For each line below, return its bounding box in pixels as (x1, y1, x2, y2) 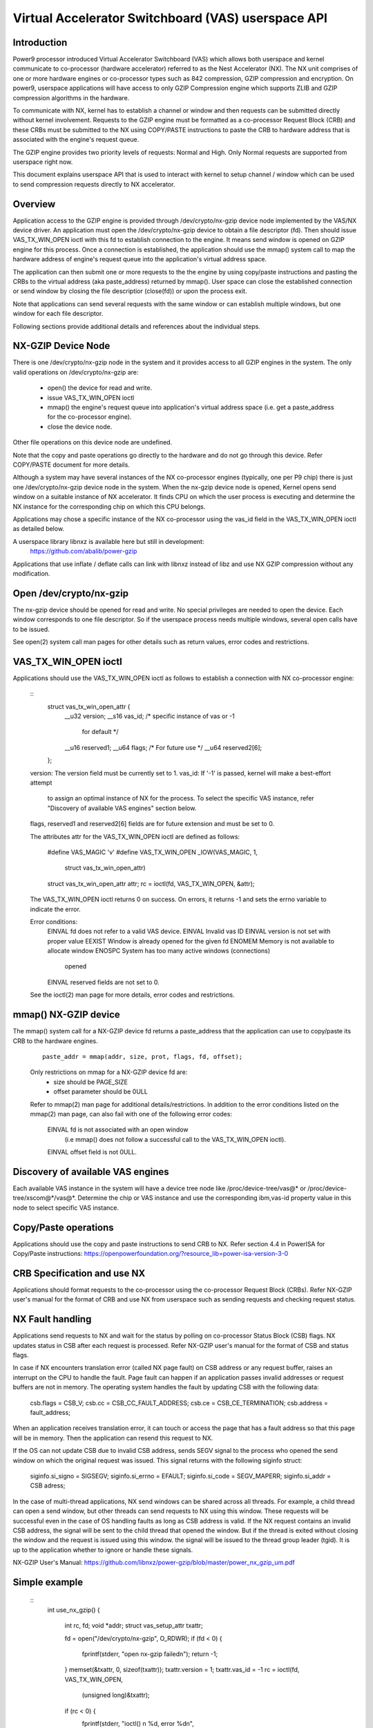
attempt (30, 778, 52, 787)
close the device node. (47, 422, 113, 431)
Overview (12, 198, 56, 210)
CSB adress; (30, 1481, 66, 1490)
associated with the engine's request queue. (12, 135, 140, 144)
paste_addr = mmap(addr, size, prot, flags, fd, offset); (42, 1053, 243, 1060)
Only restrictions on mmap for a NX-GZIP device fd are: (30, 1068, 188, 1076)
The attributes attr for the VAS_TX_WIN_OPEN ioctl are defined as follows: (30, 832, 240, 840)
